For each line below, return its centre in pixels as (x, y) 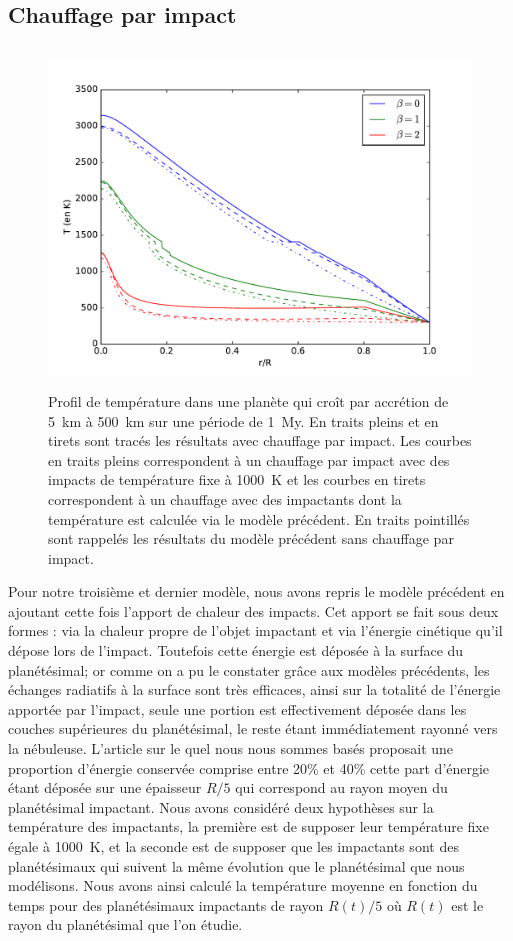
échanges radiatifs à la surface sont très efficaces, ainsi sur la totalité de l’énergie (254, 689)
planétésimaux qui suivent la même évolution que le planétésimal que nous (236, 865)
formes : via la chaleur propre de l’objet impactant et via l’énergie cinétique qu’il (255, 630)
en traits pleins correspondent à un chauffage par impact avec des (249, 459)
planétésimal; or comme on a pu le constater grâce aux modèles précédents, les (249, 669)
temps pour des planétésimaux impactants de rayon (166, 904)
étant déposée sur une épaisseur (105, 787)
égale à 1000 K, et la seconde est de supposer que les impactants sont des (233, 846)
